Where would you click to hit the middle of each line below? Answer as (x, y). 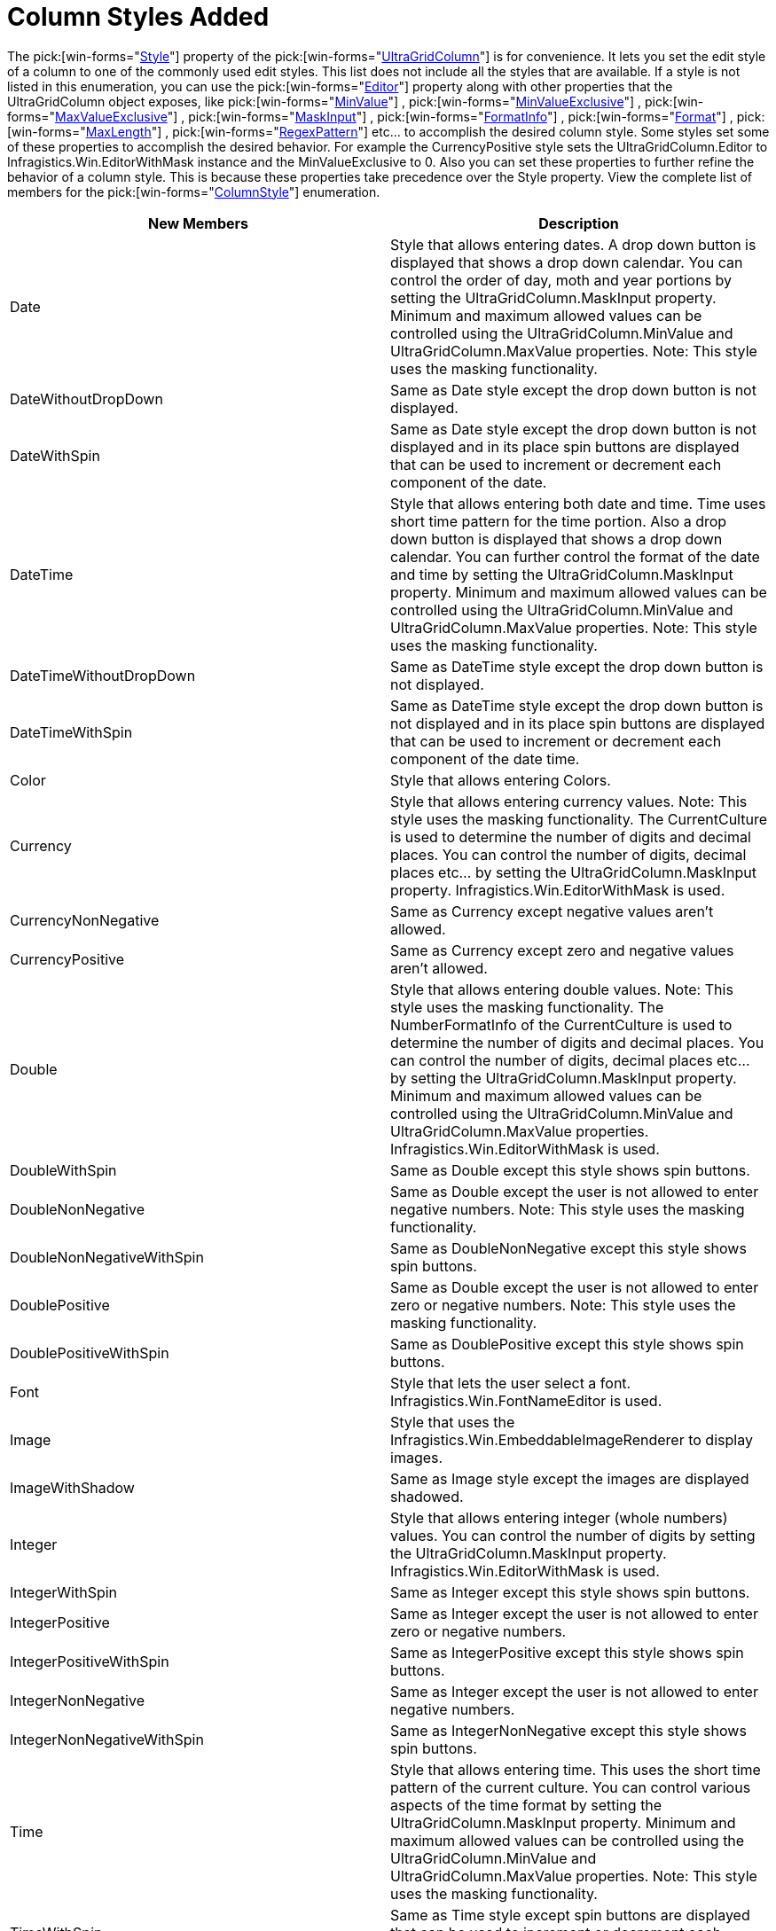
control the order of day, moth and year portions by (561, 280)
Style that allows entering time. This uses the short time (576, 1769)
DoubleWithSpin (63, 1170)
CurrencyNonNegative (85, 920)
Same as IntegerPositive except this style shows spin (567, 1652)
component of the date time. (485, 758)
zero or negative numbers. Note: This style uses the (563, 1305)
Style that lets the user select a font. (511, 1383)
